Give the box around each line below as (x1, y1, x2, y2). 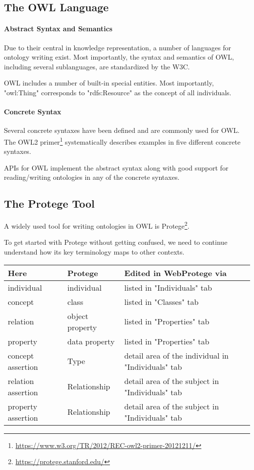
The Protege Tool (4, 196, 95, 211)
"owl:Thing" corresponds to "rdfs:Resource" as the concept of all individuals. (4, 87, 232, 97)
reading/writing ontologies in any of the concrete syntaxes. (4, 172, 180, 182)
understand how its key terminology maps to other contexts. (4, 247, 185, 257)
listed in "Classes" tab (124, 296, 199, 307)
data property (67, 335, 115, 347)
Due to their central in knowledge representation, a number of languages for (4, 42, 231, 52)
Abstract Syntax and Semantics (4, 23, 113, 34)
